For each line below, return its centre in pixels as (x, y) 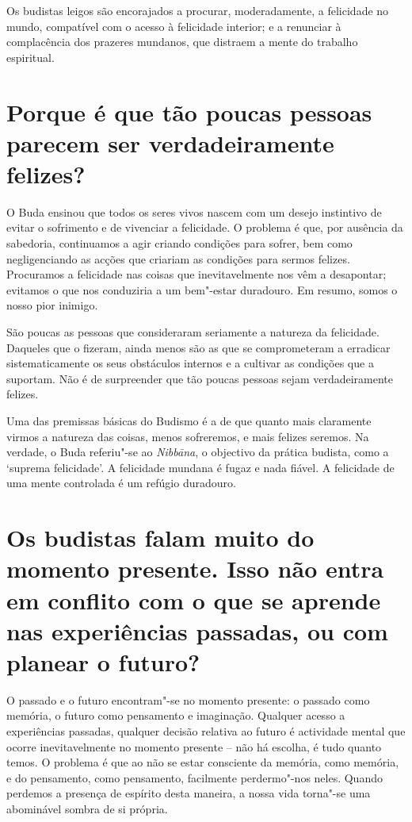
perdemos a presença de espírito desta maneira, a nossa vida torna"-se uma (189, 793)
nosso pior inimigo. (52, 305)
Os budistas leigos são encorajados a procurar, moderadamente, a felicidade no (198, 10)
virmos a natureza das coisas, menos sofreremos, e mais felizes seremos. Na (188, 436)
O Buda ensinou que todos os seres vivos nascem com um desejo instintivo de (194, 211)
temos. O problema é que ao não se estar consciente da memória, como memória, (203, 762)
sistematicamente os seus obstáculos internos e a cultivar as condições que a (190, 363)
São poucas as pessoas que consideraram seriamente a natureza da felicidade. (193, 332)
